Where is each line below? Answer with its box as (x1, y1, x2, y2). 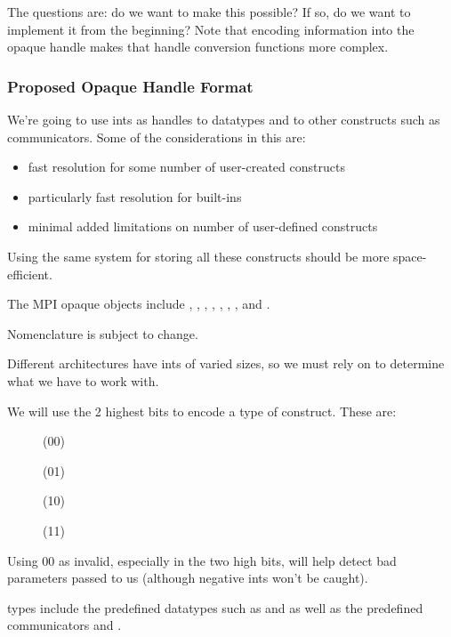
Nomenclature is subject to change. (7, 324, 198, 343)
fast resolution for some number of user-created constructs (28, 157, 345, 176)
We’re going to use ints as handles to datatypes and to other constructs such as (7, 110, 440, 128)
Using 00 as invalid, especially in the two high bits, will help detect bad (7, 551, 397, 569)
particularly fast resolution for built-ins (28, 187, 242, 206)
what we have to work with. (7, 371, 159, 390)
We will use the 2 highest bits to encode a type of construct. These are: (7, 401, 397, 420)
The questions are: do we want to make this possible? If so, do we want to (7, 3, 411, 20)
